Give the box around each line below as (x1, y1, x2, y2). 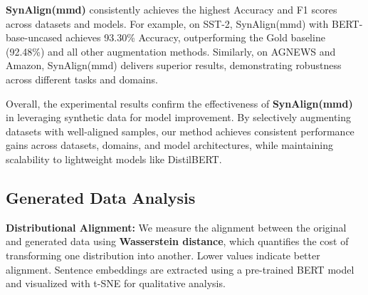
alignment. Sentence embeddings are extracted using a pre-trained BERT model (6, 262, 354, 276)
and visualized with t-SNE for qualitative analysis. (6, 276, 226, 291)
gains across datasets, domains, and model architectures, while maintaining (6, 138, 333, 152)
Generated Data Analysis (6, 186, 196, 208)
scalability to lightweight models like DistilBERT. (6, 151, 222, 166)
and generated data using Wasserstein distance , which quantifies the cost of (6, 234, 349, 249)
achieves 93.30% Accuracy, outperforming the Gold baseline (65, 30, 325, 45)
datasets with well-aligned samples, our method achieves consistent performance (6, 123, 354, 138)
